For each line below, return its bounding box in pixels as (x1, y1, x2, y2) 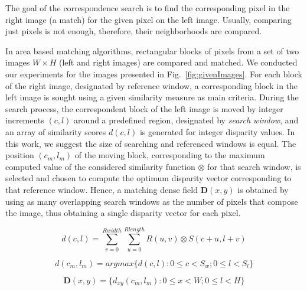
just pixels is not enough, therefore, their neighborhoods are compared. (5, 25, 262, 37)
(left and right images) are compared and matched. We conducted (59, 56, 298, 68)
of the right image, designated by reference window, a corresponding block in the (5, 79, 298, 91)
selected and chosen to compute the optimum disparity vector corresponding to (5, 172, 292, 184)
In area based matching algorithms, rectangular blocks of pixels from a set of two (5, 44, 299, 57)
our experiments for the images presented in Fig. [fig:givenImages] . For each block (5, 67, 302, 80)
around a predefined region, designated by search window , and (74, 114, 299, 126)
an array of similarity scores (5, 125, 106, 138)
